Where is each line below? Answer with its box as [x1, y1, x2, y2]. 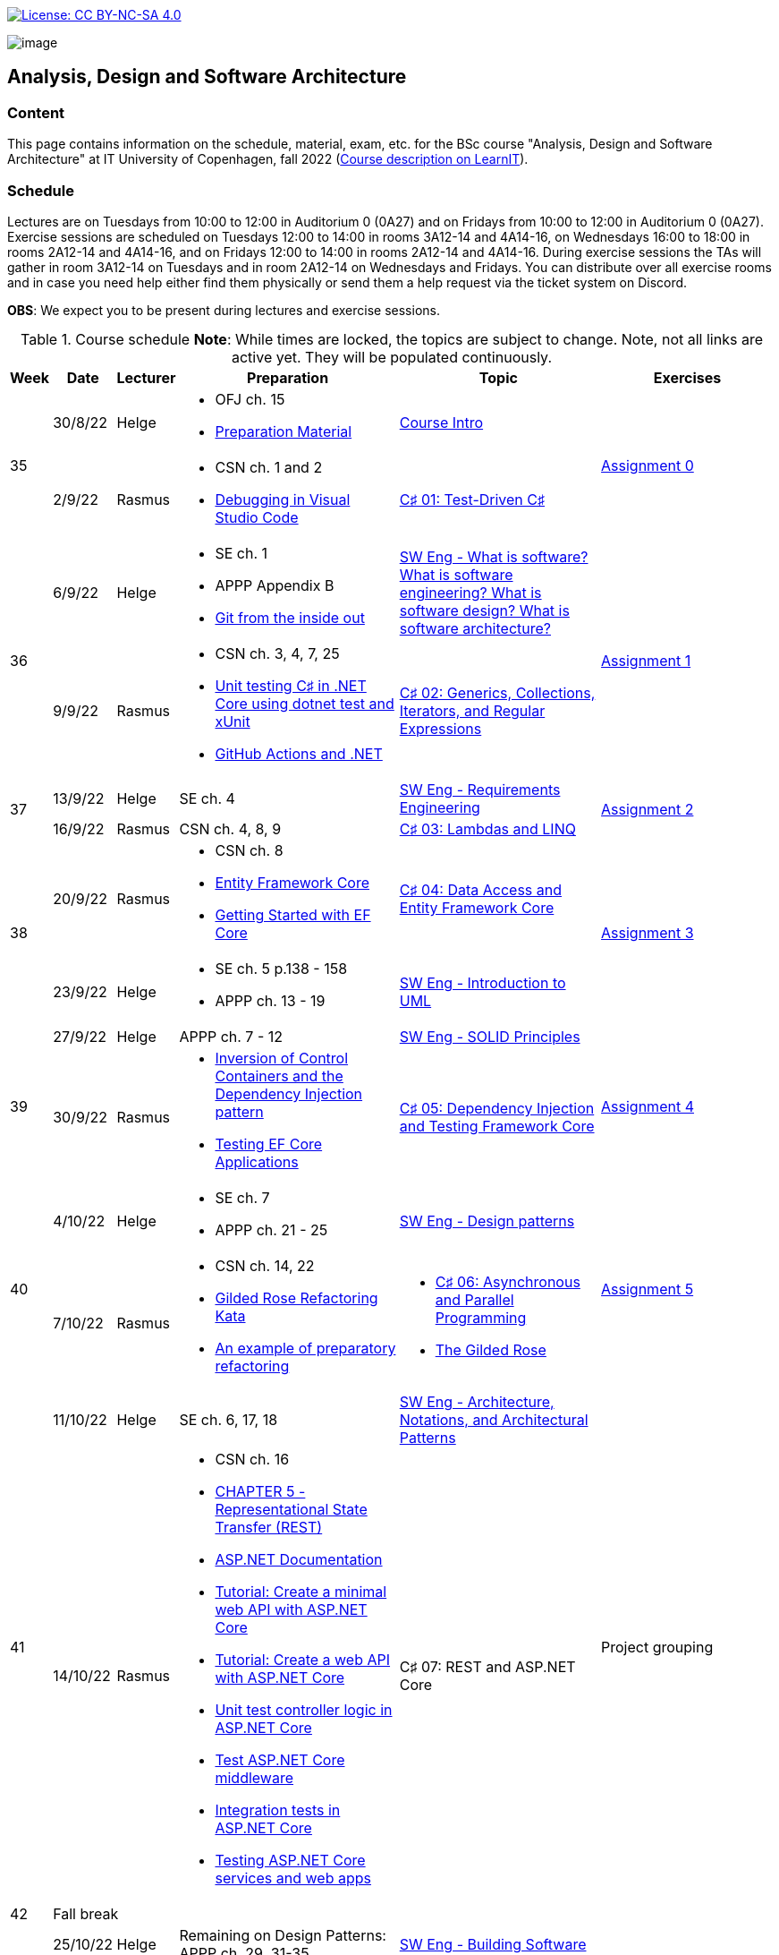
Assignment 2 [601, 799, 694, 818]
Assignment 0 [601, 456, 694, 474]
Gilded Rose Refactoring [215, 1288, 378, 1307]
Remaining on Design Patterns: [179, 1925, 386, 1944]
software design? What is [399, 601, 570, 619]
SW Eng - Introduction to [399, 973, 566, 992]
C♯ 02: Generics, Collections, [399, 683, 596, 702]
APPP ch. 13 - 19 [215, 991, 326, 1010]
